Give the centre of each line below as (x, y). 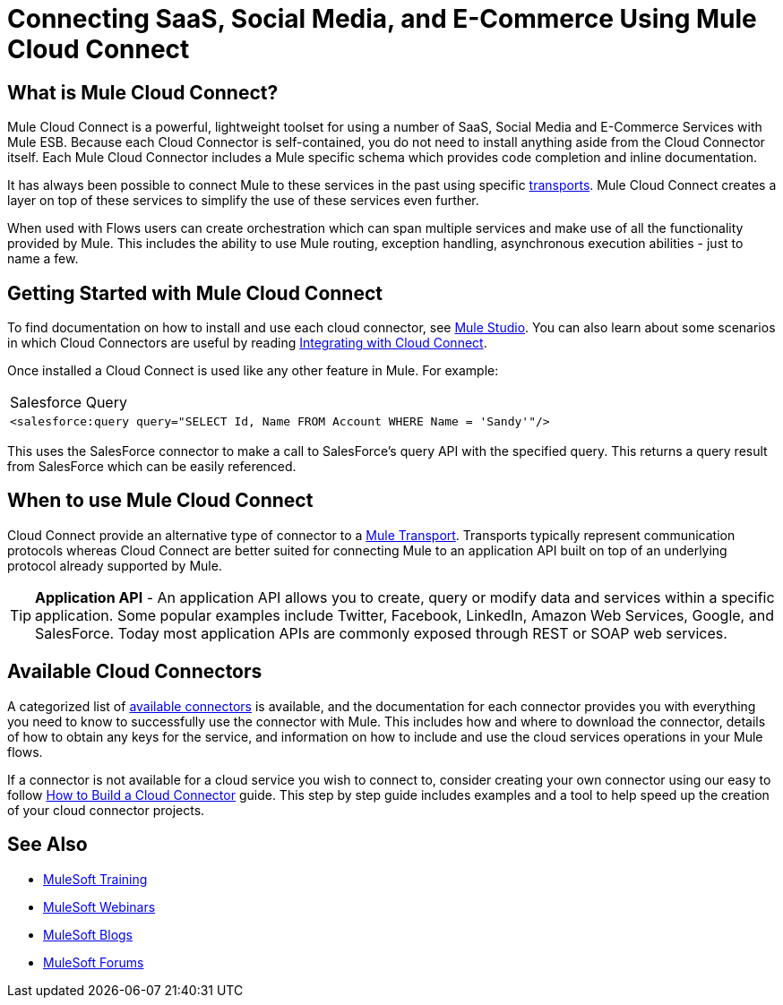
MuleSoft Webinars (99, 906)
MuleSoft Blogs (88, 934)
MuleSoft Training (95, 879)
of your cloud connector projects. (106, 810)
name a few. (43, 259)
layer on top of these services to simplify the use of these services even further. (243, 201)
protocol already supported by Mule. (115, 565)
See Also (47, 845)
